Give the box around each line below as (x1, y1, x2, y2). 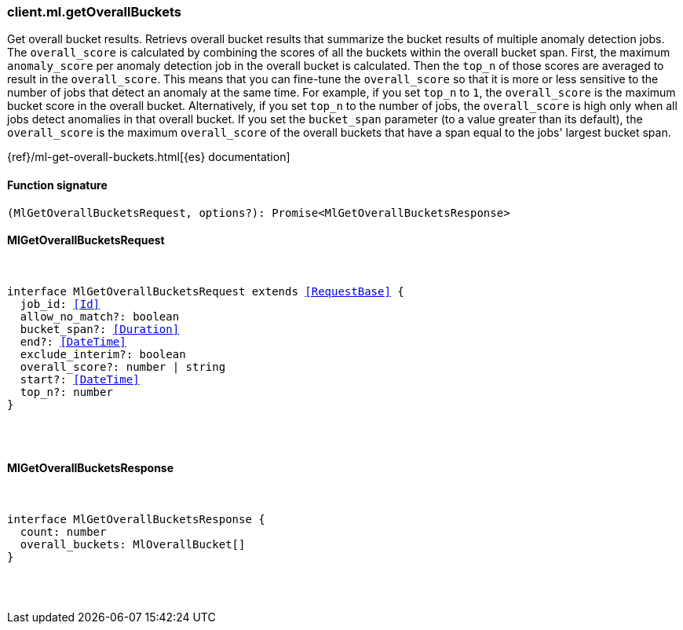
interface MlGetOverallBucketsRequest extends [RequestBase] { (7, 284, 404, 298)
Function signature (7, 178, 108, 192)
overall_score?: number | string (20, 360, 226, 373)
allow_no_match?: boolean (20, 310, 180, 323)
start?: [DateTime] (20, 372, 140, 386)
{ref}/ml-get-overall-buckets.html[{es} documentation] (7, 150, 290, 164)
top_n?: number (20, 385, 113, 398)
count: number (20, 526, 107, 539)
